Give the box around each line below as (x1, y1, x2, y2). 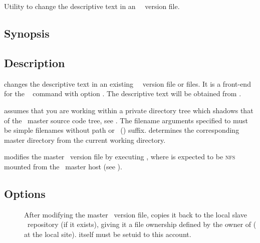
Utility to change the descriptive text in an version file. (4, 1, 180, 12)
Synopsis (4, 26, 50, 41)
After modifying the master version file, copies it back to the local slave (24, 209, 247, 219)
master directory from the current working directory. (4, 134, 166, 145)
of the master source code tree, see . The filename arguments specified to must (4, 115, 248, 125)
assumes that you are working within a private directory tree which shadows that (4, 105, 253, 115)
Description (4, 55, 65, 70)
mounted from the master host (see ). (4, 161, 122, 171)
